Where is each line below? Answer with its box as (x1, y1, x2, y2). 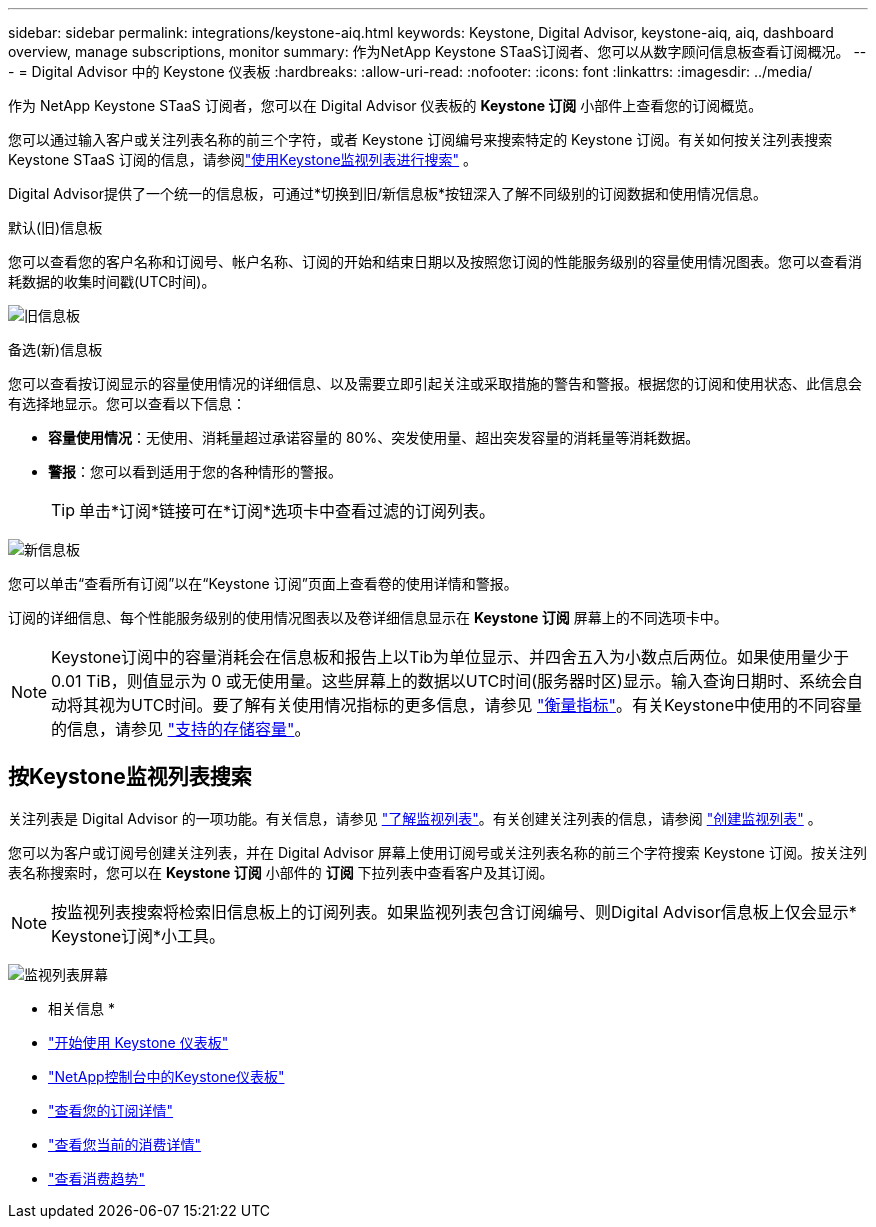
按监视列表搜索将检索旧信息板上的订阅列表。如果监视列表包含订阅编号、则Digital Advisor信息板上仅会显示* (51, 901, 857, 922)
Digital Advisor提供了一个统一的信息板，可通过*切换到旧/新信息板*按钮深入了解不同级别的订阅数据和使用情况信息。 (8, 185, 767, 202)
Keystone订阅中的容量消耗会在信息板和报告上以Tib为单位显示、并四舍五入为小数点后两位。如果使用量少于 (51, 647, 850, 667)
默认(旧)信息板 (8, 219, 103, 236)
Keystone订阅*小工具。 (51, 925, 226, 946)
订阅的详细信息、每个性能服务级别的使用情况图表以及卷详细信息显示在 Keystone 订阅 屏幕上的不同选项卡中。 (8, 609, 728, 626)
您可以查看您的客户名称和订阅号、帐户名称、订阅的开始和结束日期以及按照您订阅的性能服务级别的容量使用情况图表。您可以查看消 (8, 253, 862, 270)
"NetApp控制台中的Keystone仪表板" (48, 1067, 285, 1085)
